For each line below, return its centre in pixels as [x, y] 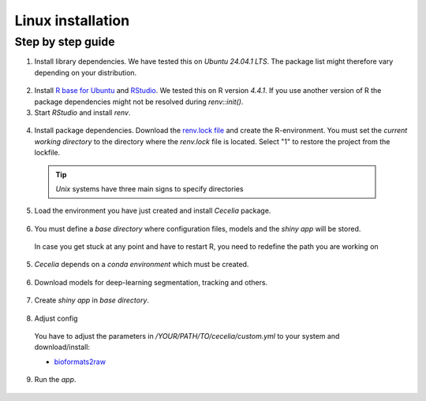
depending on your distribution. [86, 72]
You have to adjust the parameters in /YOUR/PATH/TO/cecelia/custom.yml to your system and [187, 336]
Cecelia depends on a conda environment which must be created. [142, 265]
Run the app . [55, 380]
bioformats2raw [80, 362]
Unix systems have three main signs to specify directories [149, 188]
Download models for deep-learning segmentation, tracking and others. [151, 282]
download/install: [62, 347]
